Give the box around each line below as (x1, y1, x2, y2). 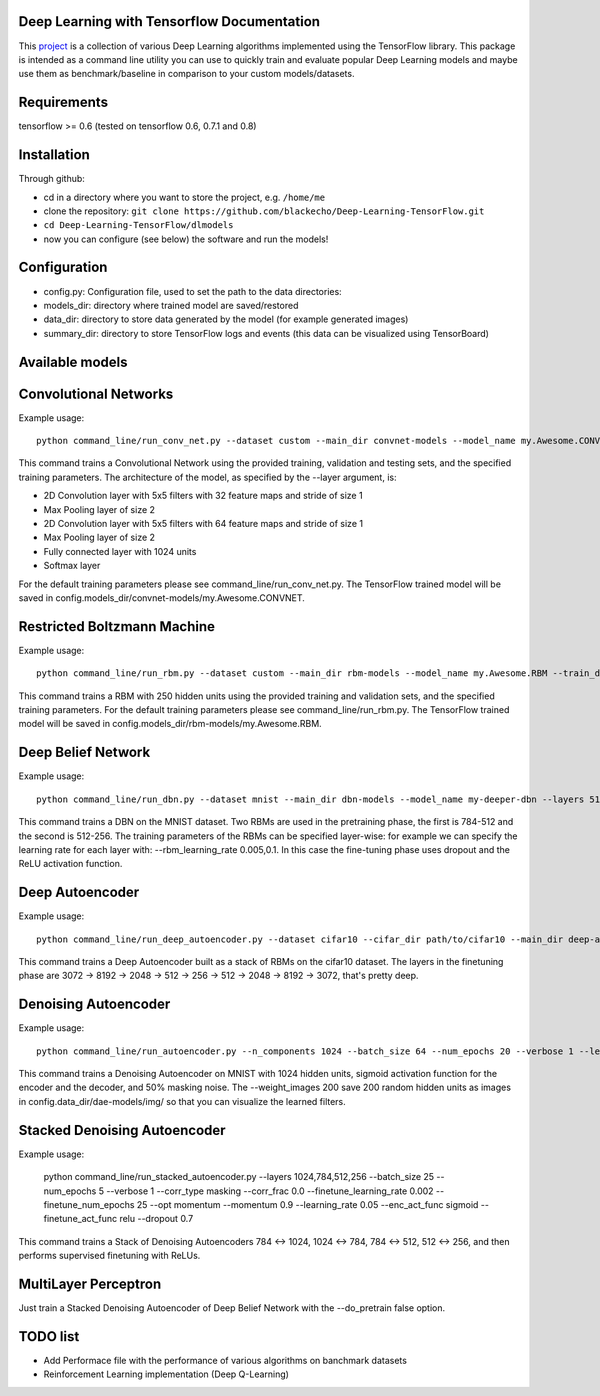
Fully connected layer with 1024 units (43, 545, 197, 557)
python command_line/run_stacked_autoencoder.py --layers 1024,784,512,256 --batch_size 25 (43, 1171, 435, 1183)
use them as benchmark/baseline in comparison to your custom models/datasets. (18, 68, 355, 80)
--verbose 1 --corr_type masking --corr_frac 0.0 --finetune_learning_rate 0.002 (106, 1185, 434, 1197)
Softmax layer (43, 560, 101, 572)
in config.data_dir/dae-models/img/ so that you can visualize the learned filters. (18, 1095, 347, 1107)
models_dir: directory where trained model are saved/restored (43, 299, 299, 311)
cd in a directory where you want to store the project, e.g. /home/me (43, 191, 325, 203)
